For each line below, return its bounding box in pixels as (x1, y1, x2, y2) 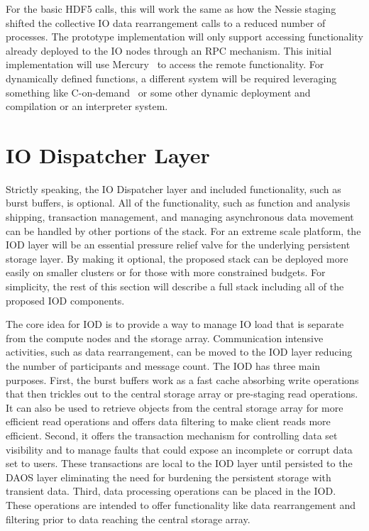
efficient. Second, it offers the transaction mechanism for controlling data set (6, 427, 338, 442)
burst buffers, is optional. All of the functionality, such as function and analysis (6, 195, 351, 210)
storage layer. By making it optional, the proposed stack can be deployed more (6, 251, 348, 265)
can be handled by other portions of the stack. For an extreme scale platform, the (6, 223, 361, 238)
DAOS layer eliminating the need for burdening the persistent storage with (6, 469, 331, 484)
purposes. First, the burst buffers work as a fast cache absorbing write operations (6, 372, 359, 387)
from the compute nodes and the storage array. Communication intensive (6, 330, 324, 345)
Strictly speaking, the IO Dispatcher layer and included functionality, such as (6, 181, 341, 196)
